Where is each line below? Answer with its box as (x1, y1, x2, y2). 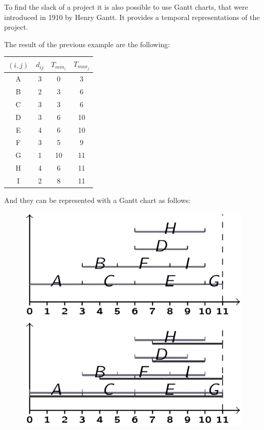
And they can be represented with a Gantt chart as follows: (4, 195, 191, 206)
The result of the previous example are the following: (4, 38, 170, 49)
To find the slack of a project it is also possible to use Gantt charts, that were (4, 2, 248, 12)
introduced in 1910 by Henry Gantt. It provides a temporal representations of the (4, 11, 260, 22)
